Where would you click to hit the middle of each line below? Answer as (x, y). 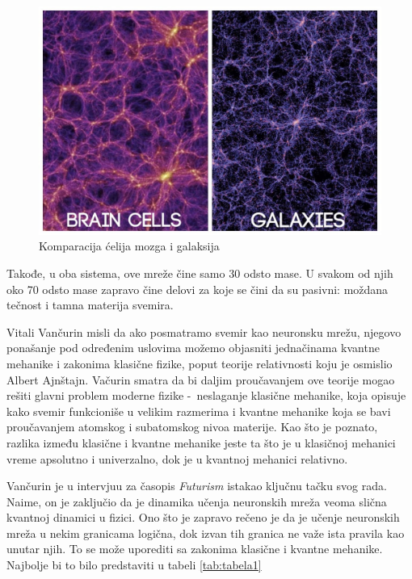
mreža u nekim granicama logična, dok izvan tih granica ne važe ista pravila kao (206, 533)
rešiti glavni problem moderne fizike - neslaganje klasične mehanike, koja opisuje (206, 395)
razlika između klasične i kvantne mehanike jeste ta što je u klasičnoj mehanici (201, 442)
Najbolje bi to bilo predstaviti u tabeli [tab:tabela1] (134, 565)
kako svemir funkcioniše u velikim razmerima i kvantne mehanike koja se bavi (199, 411)
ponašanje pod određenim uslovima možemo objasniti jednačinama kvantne (193, 348)
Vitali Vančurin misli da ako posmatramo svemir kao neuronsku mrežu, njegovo (204, 331)
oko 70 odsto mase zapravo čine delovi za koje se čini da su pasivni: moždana (198, 289)
